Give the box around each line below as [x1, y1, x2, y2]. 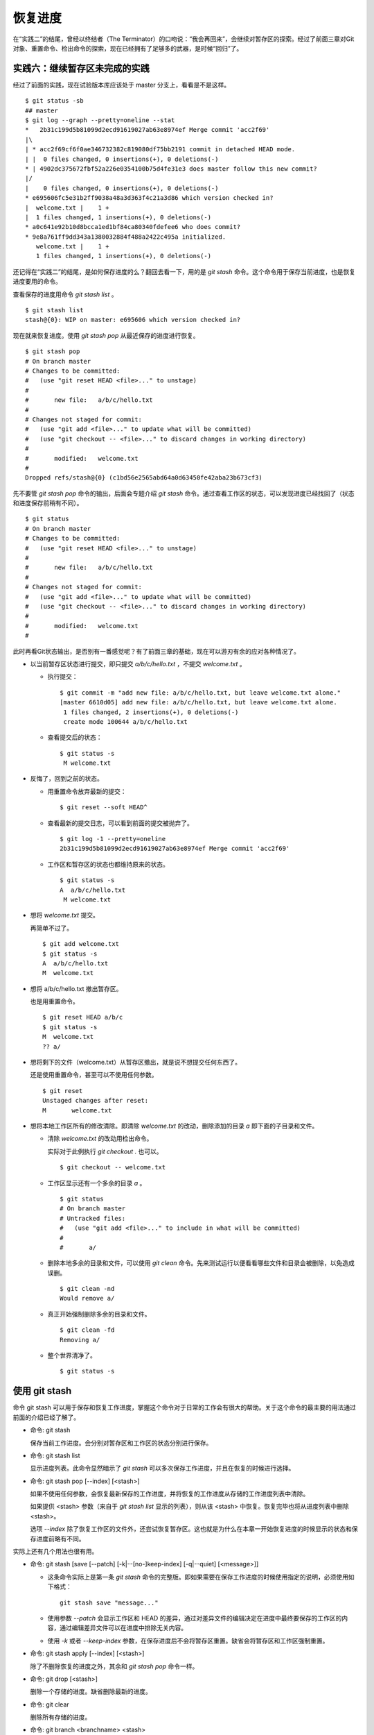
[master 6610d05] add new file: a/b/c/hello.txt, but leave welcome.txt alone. [60, 698, 337, 706]
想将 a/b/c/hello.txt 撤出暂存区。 [30, 984, 123, 992]
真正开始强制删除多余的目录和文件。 [47, 1310, 151, 1318]
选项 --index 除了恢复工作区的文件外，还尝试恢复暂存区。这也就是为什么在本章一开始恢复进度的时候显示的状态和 [30, 1525, 353, 1533]
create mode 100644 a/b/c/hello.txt [63, 718, 188, 725]
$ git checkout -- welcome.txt [60, 1163, 166, 1171]
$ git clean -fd [60, 1326, 115, 1334]
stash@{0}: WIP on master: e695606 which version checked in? [25, 316, 241, 324]
